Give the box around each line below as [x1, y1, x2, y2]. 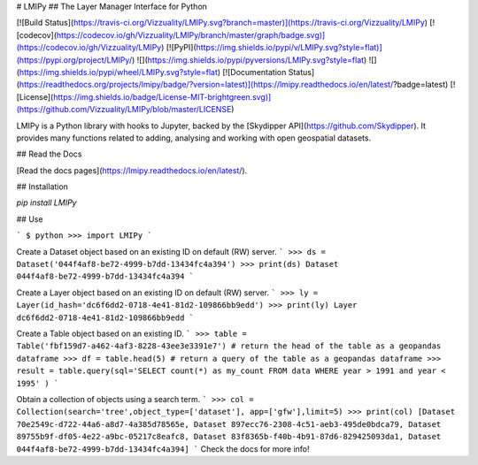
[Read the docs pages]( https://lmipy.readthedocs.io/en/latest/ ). [16, 164, 248, 176]
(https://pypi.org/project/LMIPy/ [16, 54, 133, 65]
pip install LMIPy [16, 197, 77, 208]
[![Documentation [222, 66, 287, 77]
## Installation [16, 181, 68, 192]
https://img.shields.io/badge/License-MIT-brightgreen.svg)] [53, 91, 272, 102]
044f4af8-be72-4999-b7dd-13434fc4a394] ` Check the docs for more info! [16, 443, 310, 454]
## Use [16, 213, 43, 225]
